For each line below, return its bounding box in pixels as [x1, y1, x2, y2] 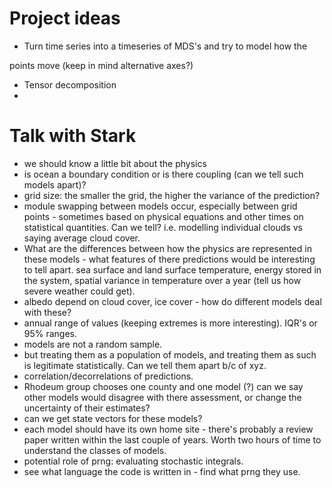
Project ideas [9, 7, 121, 30]
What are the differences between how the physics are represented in [23, 242, 312, 254]
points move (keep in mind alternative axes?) [9, 59, 194, 71]
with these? [23, 306, 72, 318]
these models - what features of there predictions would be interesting [23, 253, 316, 265]
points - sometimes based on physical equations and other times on [23, 210, 304, 222]
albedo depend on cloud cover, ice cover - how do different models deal [23, 295, 322, 307]
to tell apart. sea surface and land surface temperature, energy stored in [23, 263, 322, 276]
